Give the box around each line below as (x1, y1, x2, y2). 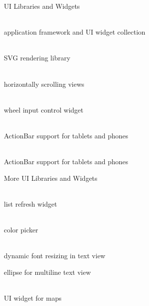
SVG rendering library (4, 53, 70, 63)
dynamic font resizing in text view (4, 250, 105, 261)
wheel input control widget (4, 104, 83, 115)
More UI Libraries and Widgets (4, 172, 98, 183)
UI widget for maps (4, 293, 62, 303)
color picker (4, 225, 38, 235)
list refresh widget (4, 198, 57, 209)
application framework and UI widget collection (4, 27, 146, 37)
